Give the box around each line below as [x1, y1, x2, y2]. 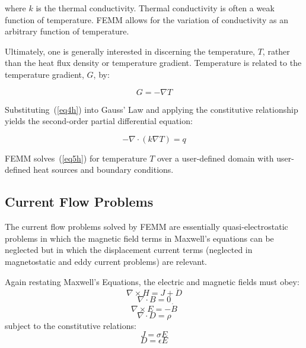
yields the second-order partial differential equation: [5, 115, 193, 127]
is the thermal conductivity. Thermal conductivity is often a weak [36, 2, 275, 14]
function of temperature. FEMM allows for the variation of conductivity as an [5, 13, 288, 26]
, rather [262, 45, 290, 57]
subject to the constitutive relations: [5, 319, 136, 331]
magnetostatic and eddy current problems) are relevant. [5, 255, 208, 267]
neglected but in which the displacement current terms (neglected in [5, 243, 253, 256]
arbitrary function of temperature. [5, 25, 129, 37]
